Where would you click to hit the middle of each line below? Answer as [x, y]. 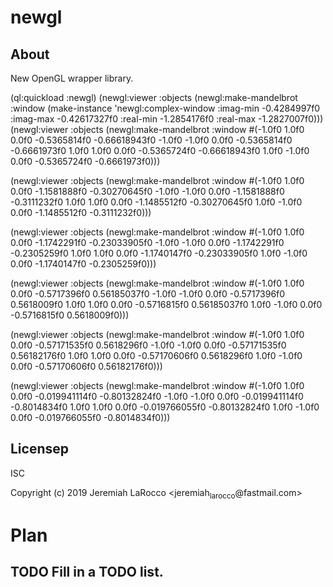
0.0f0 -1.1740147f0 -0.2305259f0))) [83, 264]
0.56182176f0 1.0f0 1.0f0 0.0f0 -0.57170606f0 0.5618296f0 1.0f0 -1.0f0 [156, 355]
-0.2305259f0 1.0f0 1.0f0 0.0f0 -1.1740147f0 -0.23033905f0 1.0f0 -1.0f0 [159, 253]
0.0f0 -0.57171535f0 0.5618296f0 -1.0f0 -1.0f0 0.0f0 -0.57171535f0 [148, 345]
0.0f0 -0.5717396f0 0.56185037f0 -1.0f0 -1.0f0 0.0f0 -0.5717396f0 [148, 294]
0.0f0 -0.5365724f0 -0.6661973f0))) [85, 161]
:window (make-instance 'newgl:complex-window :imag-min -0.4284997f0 [165, 108]
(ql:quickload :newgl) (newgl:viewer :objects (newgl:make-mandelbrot [154, 97]
